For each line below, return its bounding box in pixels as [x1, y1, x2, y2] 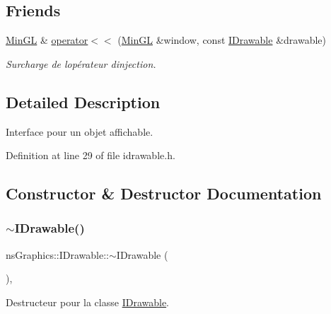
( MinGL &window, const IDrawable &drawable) [117, 33, 326, 47]
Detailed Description [6, 91, 161, 112]
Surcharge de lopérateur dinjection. [6, 56, 156, 71]
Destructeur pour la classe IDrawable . [6, 294, 170, 309]
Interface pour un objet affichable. [6, 124, 153, 139]
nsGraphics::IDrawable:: [6, 247, 109, 262]
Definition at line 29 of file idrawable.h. [6, 148, 175, 163]
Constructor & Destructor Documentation [6, 182, 322, 204]
